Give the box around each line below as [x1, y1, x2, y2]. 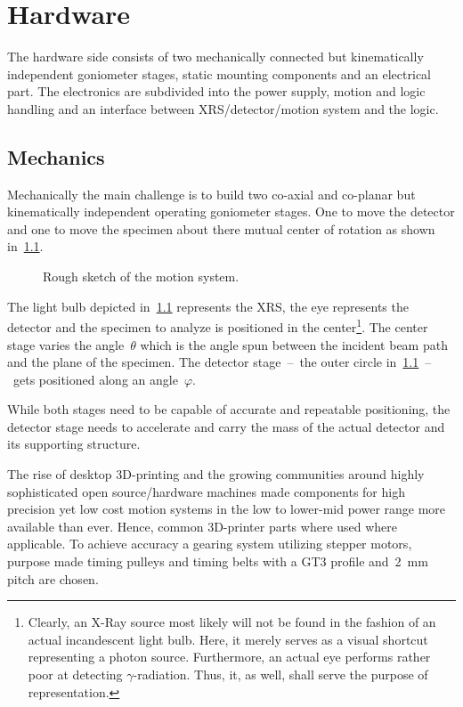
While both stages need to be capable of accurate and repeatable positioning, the [7, 400, 451, 419]
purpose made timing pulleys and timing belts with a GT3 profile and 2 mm [7, 552, 428, 571]
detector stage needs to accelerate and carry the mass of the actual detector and [7, 417, 445, 435]
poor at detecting [28, 665, 123, 684]
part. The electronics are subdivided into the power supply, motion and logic [7, 82, 426, 101]
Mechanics [7, 142, 105, 170]
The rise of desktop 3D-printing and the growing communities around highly [7, 465, 425, 484]
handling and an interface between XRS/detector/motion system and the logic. [7, 99, 439, 118]
